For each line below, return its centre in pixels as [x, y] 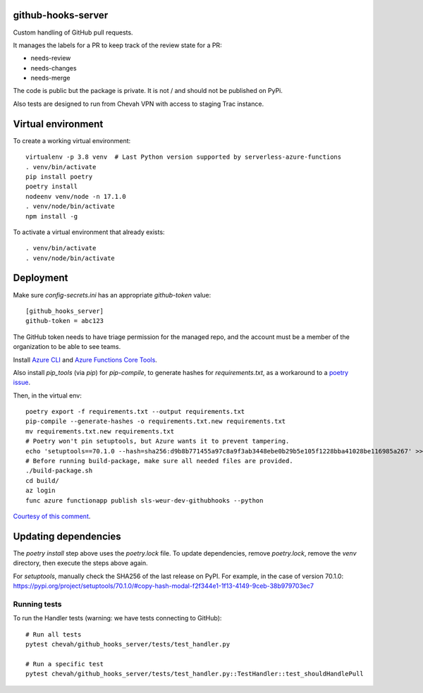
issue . [22, 382]
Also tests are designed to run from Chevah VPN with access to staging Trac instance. [139, 104]
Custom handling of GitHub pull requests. [73, 32]
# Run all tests [54, 634]
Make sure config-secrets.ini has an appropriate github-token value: [112, 295]
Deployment [41, 278]
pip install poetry [59, 177]
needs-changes [54, 68]
